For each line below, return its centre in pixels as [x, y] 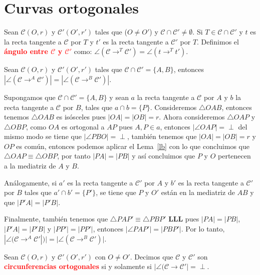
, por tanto [74, 156]
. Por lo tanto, [203, 229]
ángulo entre [26, 51]
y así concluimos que [164, 156]
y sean [119, 97]
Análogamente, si [31, 182]
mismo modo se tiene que [43, 136]
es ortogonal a [83, 126]
